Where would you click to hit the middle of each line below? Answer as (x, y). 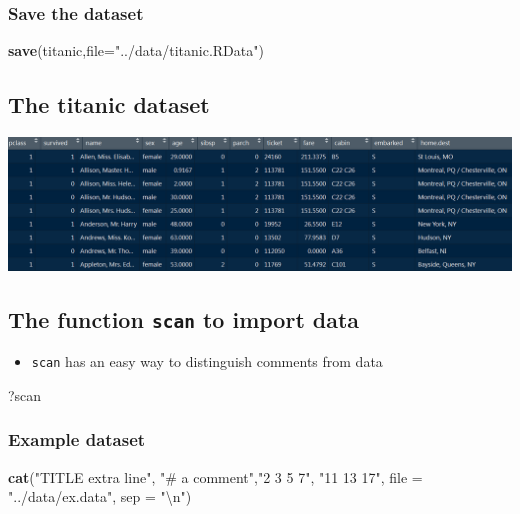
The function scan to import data (184, 318)
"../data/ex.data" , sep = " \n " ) (100, 496)
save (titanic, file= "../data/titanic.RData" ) (136, 50)
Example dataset (77, 439)
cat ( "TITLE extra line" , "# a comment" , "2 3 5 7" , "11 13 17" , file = (215, 476)
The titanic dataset (109, 104)
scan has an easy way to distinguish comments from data (207, 361)
